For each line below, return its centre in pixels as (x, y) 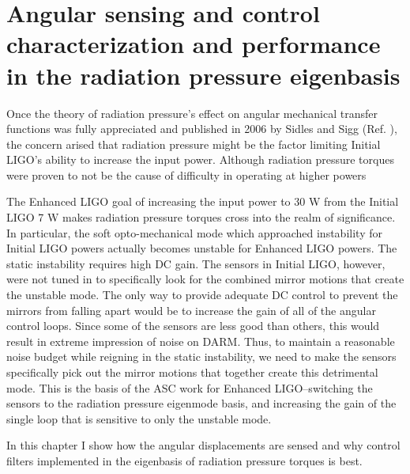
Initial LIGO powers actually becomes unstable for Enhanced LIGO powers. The (202, 248)
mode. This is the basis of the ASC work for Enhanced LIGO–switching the (190, 387)
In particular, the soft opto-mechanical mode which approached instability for (194, 232)
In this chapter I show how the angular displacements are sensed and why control (203, 445)
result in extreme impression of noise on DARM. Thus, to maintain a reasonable (201, 341)
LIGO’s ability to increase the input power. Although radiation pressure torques (200, 159)
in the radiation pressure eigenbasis (203, 75)
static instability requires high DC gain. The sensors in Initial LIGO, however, (196, 263)
